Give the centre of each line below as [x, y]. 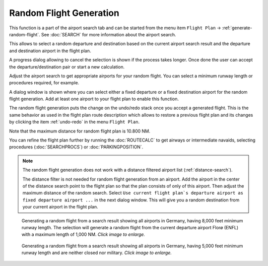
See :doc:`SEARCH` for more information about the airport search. [108, 34]
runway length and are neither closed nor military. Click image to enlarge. [97, 253]
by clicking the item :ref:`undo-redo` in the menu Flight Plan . [74, 122]
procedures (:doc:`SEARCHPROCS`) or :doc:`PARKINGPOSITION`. [76, 147]
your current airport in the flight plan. [60, 207]
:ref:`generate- [237, 28]
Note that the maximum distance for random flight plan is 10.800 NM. [80, 131]
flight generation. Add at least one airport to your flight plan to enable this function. [94, 99]
